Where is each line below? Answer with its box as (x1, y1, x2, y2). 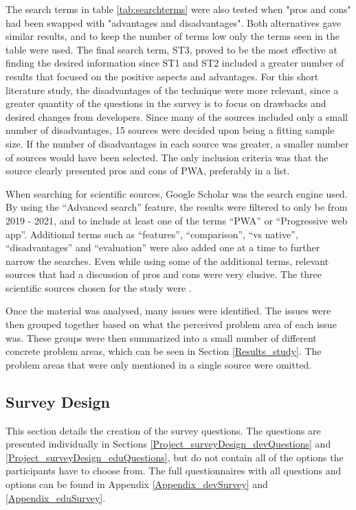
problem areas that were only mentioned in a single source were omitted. (5, 357, 312, 371)
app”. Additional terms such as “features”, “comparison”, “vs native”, (5, 227, 298, 241)
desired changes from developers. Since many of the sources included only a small (5, 109, 348, 124)
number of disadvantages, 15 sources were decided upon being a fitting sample (5, 123, 335, 137)
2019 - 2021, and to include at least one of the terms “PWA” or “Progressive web (5, 213, 348, 227)
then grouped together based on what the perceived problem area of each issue (5, 317, 337, 332)
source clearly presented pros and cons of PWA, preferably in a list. (5, 163, 290, 178)
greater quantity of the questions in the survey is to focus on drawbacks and (5, 96, 326, 111)
